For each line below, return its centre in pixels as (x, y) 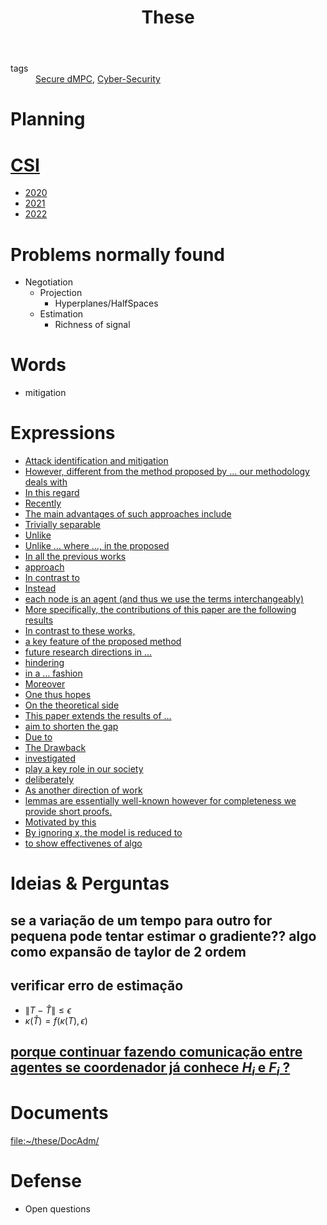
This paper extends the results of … (98, 716)
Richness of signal (92, 325)
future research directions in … (88, 652)
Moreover (45, 684)
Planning (48, 119)
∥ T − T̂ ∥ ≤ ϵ (48, 1010)
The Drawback (55, 748)
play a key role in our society (84, 769)
